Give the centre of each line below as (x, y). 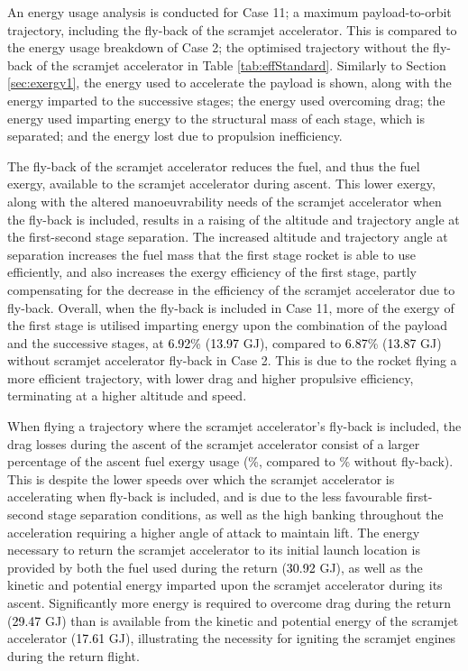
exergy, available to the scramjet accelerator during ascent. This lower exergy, (221, 184)
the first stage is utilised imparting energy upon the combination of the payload (228, 325)
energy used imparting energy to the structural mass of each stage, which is (216, 118)
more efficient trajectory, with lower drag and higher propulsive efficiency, (211, 377)
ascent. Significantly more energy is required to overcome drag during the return (229, 602)
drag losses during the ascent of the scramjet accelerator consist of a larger (214, 443)
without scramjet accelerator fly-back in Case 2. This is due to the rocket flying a (232, 360)
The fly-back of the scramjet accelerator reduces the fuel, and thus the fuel (214, 165)
